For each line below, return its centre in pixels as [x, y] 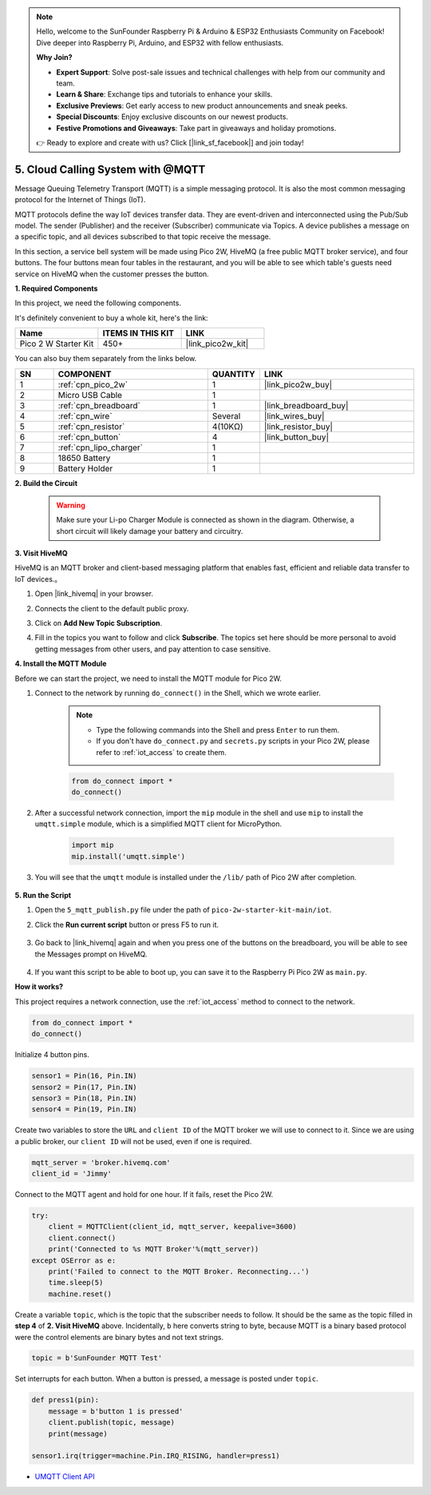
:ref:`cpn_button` [89, 437]
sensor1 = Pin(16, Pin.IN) [84, 1076]
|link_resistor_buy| [298, 426]
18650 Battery [84, 458]
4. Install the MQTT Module [61, 664]
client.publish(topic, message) [112, 1423]
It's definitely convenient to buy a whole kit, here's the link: [111, 318]
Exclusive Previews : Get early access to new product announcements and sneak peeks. [202, 105]
